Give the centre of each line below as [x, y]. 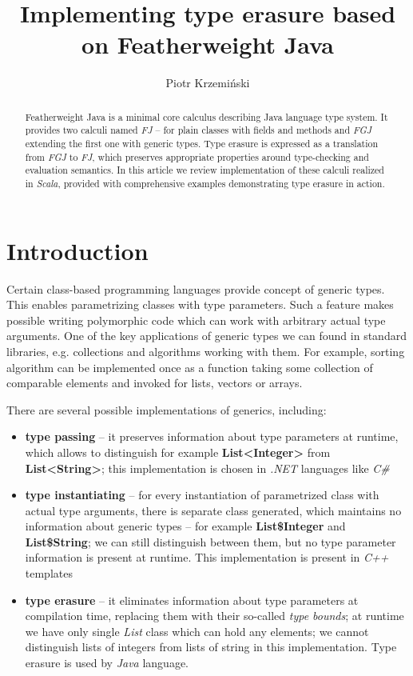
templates [49, 573]
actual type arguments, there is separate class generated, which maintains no [213, 510]
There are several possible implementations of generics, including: [167, 409]
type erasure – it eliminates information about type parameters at [192, 600]
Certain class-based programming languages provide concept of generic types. [196, 288]
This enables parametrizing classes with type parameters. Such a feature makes [200, 304]
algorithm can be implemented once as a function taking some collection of [190, 367]
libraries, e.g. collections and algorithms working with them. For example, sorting [206, 351]
